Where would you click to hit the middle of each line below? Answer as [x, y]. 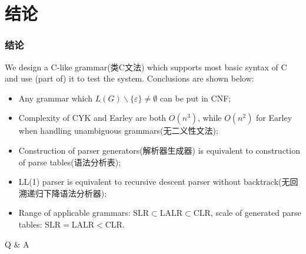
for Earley [274, 118]
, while [210, 118]
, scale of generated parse [256, 213]
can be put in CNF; [195, 98]
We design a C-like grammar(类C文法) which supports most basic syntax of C [146, 67]
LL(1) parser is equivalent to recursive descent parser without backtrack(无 [154, 182]
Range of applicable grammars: [74, 213]
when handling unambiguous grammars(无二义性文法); [118, 131]
